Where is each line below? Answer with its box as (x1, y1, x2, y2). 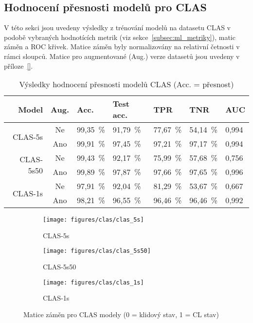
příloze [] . (4, 60, 33, 71)
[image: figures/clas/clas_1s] (43, 279, 144, 286)
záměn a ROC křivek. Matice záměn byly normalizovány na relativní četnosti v (4, 41, 240, 52)
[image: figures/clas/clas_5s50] (43, 247, 151, 255)
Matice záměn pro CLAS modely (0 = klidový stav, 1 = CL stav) (23, 309, 219, 319)
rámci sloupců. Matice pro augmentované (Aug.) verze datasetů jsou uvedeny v (4, 51, 240, 61)
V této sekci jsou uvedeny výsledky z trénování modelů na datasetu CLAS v (4, 22, 231, 33)
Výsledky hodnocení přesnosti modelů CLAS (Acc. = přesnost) (19, 78, 234, 90)
